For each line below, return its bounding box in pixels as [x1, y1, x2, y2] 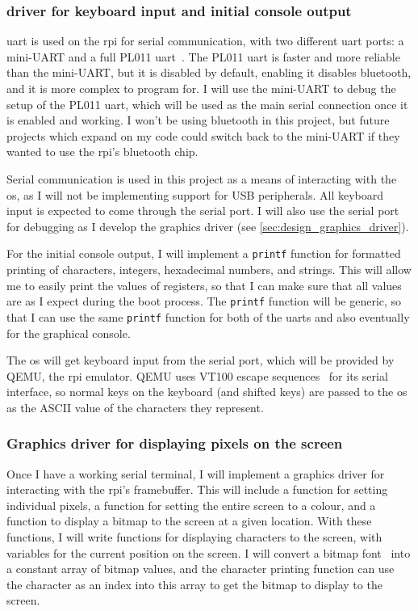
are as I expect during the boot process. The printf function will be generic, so [6, 293, 402, 310]
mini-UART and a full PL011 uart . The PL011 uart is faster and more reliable [6, 48, 400, 65]
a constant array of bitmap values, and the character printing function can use [6, 560, 395, 577]
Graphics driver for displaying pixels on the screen [6, 433, 343, 453]
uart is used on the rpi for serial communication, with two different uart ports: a [6, 32, 404, 49]
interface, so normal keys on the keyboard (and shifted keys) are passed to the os [6, 383, 408, 400]
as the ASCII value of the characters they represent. [6, 398, 264, 415]
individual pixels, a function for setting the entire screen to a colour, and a [6, 496, 376, 513]
